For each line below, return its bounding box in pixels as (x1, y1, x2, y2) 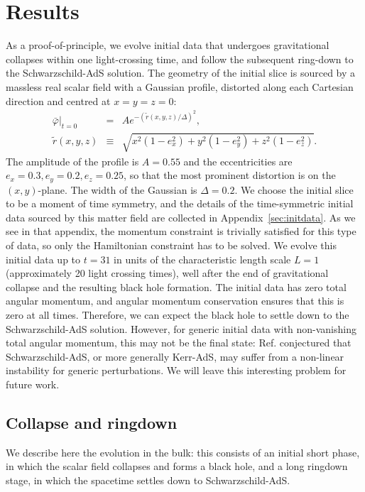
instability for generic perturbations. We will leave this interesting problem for (6, 363, 347, 378)
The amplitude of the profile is (6, 153, 139, 168)
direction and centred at (6, 93, 111, 108)
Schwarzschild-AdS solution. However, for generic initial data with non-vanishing (6, 321, 356, 336)
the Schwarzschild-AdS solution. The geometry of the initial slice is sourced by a (6, 65, 356, 80)
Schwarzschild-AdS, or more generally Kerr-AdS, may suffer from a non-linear (6, 349, 344, 363)
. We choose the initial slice (234, 182, 354, 197)
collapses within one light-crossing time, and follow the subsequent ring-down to (6, 51, 354, 66)
